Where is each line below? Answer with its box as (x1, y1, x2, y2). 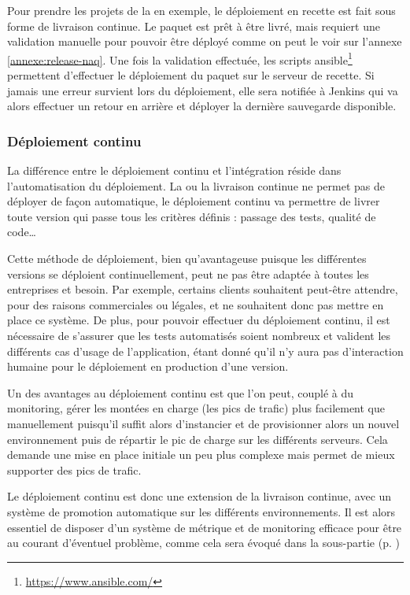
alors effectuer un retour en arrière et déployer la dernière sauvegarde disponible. (7, 98, 397, 114)
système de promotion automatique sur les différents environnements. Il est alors (7, 503, 396, 519)
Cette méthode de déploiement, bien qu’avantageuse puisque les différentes (7, 250, 367, 266)
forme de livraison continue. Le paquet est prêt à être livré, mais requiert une (7, 17, 380, 34)
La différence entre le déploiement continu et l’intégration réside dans (7, 162, 342, 179)
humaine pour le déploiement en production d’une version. (7, 358, 289, 375)
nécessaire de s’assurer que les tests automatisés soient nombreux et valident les (7, 327, 391, 343)
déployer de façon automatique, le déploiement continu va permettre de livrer (7, 193, 380, 209)
